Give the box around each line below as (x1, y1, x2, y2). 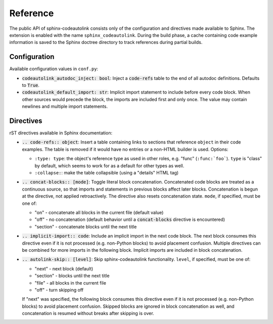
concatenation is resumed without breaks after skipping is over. (22, 310, 154, 316)
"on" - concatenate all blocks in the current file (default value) (34, 210, 164, 215)
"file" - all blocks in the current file (34, 280, 106, 286)
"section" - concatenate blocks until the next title (34, 223, 137, 229)
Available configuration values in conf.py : (9, 66, 99, 72)
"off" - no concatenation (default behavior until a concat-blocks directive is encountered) (34, 216, 225, 222)
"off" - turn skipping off (34, 287, 83, 293)
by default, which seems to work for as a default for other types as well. (34, 162, 185, 169)
